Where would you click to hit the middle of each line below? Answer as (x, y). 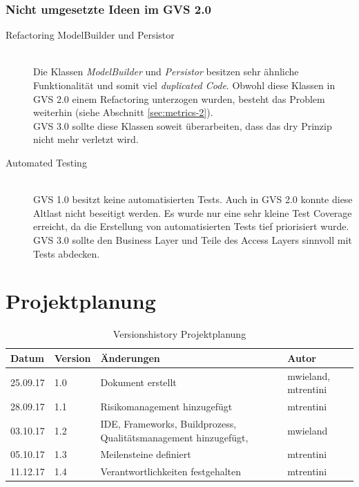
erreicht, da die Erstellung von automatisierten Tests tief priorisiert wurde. (191, 226)
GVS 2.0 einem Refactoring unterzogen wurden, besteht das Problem (179, 98)
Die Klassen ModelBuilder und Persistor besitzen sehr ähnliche (166, 71)
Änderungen (130, 357)
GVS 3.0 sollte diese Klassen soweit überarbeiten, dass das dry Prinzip (183, 125)
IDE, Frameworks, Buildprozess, (168, 423)
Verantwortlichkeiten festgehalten (171, 471)
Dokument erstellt (138, 382)
